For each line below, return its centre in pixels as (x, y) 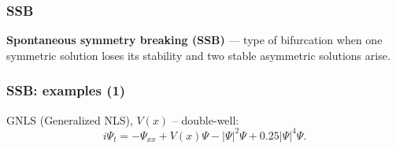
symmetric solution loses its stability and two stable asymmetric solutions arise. (198, 55)
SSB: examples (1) (66, 90)
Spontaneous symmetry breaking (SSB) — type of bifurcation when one (194, 40)
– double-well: (205, 119)
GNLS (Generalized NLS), (70, 119)
